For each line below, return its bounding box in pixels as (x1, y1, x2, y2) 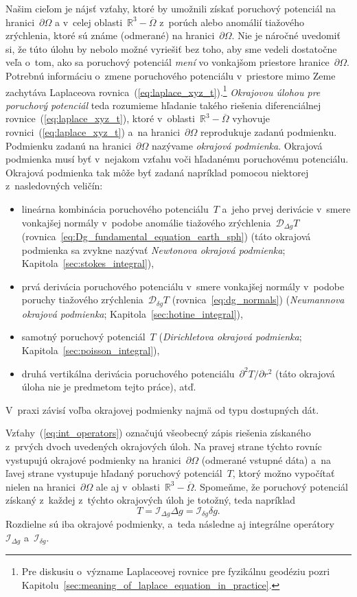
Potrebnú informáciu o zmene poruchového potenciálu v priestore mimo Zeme (5, 68, 336, 82)
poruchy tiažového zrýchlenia (21, 292, 143, 307)
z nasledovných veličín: (5, 178, 103, 193)
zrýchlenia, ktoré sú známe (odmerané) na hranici (5, 28, 215, 43)
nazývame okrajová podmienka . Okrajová (151, 138, 323, 152)
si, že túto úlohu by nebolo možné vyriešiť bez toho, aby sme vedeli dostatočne (5, 41, 337, 56)
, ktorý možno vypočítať (232, 466, 335, 480)
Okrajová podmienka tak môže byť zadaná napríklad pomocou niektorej (5, 165, 309, 179)
